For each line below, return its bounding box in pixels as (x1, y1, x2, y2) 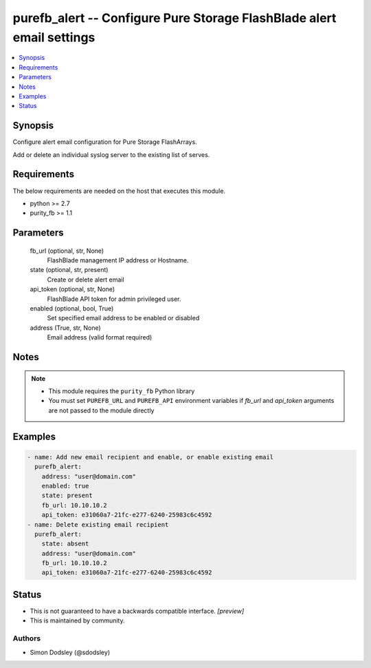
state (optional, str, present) (30, 266, 109, 274)
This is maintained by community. (30, 616, 125, 625)
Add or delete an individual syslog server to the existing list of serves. (12, 150, 210, 158)
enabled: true (41, 482, 89, 490)
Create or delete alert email (47, 275, 124, 284)
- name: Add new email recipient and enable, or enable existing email (27, 453, 274, 461)
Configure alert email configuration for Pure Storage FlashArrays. (12, 138, 197, 146)
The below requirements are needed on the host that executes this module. (12, 187, 226, 195)
